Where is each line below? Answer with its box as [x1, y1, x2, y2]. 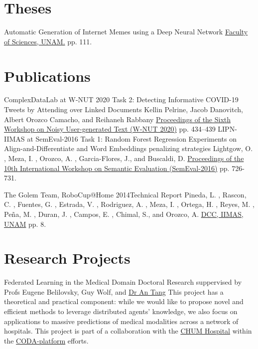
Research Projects [4, 248, 130, 268]
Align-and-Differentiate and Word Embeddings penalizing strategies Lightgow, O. [4, 143, 253, 154]
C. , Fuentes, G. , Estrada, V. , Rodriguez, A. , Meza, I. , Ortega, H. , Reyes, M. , [4, 199, 255, 209]
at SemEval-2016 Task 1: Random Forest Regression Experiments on [27, 133, 237, 144]
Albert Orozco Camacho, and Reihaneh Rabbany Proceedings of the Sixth [4, 114, 231, 124]
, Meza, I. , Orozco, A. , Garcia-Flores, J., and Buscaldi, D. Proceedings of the [4, 153, 244, 163]
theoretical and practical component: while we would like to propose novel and [4, 296, 244, 307]
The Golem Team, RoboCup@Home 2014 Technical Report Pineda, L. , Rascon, [4, 189, 247, 199]
